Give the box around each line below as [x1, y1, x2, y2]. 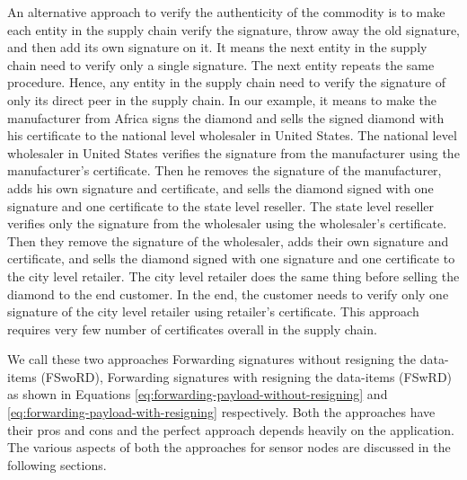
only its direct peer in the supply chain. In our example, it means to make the [7, 90, 436, 109]
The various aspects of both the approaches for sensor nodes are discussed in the [7, 438, 451, 457]
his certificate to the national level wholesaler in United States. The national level [7, 126, 457, 145]
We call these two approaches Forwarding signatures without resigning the [7, 350, 416, 369]
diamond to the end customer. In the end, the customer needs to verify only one [7, 284, 449, 303]
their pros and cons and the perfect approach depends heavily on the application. [7, 420, 454, 439]
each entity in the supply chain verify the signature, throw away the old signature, [7, 20, 461, 39]
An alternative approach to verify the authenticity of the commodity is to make [7, 3, 445, 21]
